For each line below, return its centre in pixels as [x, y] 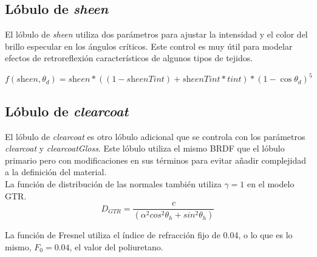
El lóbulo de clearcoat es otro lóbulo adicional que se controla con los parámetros [155, 136]
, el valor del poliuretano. [116, 246]
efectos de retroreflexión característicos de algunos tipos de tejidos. [129, 58]
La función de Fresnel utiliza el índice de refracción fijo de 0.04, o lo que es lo [149, 235]
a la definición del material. [56, 172]
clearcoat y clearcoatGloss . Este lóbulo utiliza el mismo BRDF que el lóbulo [145, 148]
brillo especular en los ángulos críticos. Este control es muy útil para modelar [149, 46]
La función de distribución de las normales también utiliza [113, 184]
